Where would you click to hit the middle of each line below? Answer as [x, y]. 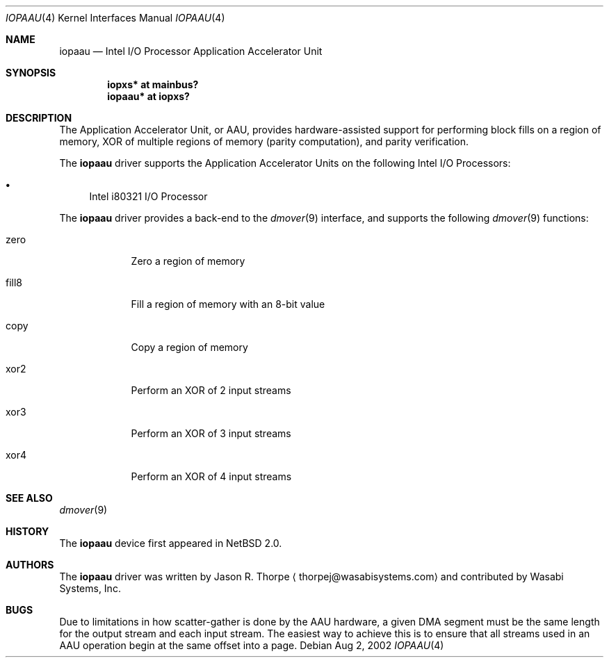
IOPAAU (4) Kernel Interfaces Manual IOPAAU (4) [115, 18]
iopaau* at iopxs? [148, 96]
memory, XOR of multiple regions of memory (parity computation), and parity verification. [264, 141]
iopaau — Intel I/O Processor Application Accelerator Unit [191, 51]
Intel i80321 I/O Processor [148, 196]
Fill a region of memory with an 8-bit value [228, 304]
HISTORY [27, 531]
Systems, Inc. [90, 588]
